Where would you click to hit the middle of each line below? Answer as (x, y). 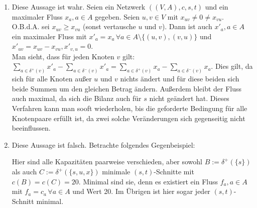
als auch (24, 172)
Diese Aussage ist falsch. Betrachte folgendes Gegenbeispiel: (103, 144)
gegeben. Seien (117, 16)
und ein (217, 7)
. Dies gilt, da (232, 66)
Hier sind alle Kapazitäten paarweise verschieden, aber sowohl (107, 162)
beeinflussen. (31, 128)
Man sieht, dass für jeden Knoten (63, 56)
